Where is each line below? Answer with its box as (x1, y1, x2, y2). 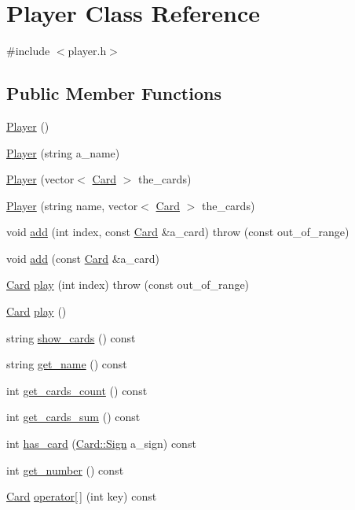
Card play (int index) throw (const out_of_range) (6, 276, 250, 293)
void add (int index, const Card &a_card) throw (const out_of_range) (6, 224, 350, 240)
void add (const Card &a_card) (6, 249, 160, 266)
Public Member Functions (6, 81, 221, 105)
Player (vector (6, 171, 75, 187)
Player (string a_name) (6, 144, 120, 161)
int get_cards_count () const (6, 382, 148, 398)
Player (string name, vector (6, 197, 138, 213)
